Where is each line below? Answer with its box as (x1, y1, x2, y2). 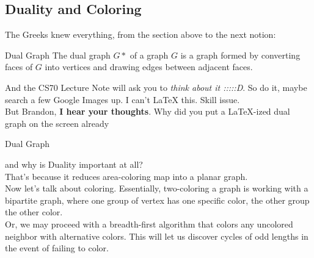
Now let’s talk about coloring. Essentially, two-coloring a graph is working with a (5, 182, 309, 195)
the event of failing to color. (5, 242, 109, 254)
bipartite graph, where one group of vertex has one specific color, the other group (5, 193, 310, 206)
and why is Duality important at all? (5, 157, 143, 170)
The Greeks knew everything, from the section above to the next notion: (5, 28, 276, 41)
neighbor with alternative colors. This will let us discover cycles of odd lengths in (5, 229, 309, 242)
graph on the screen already (5, 116, 109, 129)
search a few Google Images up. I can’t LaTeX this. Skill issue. (5, 93, 240, 106)
